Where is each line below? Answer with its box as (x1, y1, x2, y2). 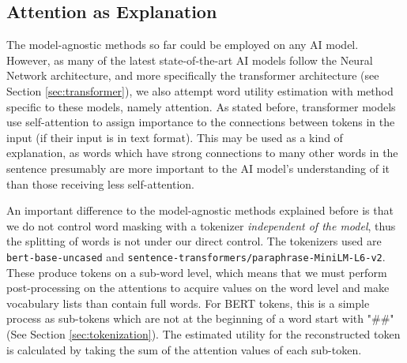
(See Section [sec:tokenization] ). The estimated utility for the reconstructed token (6, 325, 401, 342)
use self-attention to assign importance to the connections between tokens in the (6, 114, 395, 130)
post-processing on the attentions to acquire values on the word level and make (6, 279, 390, 296)
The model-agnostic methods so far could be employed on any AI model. (6, 36, 359, 53)
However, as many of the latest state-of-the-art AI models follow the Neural (6, 51, 373, 68)
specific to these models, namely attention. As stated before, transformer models (6, 98, 396, 114)
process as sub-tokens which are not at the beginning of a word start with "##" (6, 310, 394, 327)
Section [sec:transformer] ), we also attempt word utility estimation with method (6, 82, 394, 99)
